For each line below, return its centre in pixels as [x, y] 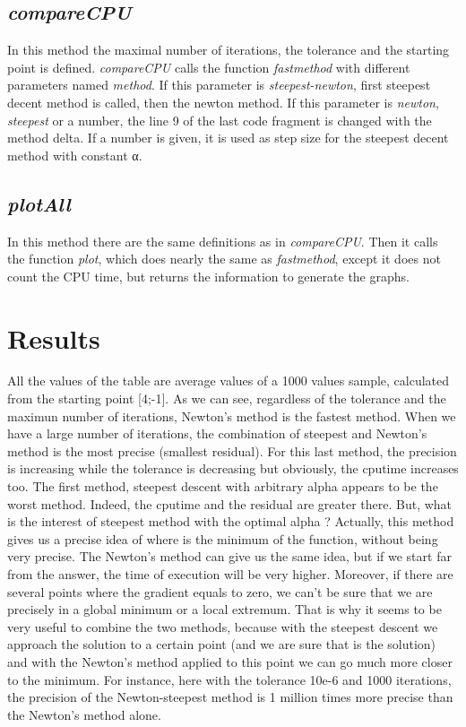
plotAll [39, 203]
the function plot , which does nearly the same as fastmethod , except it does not [224, 259]
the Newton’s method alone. [84, 714]
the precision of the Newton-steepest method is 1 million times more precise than [230, 697]
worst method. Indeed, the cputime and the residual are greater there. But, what [230, 503]
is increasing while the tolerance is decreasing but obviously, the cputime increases [233, 468]
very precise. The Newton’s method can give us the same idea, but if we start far [229, 556]
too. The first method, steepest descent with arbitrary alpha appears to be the [223, 486]
